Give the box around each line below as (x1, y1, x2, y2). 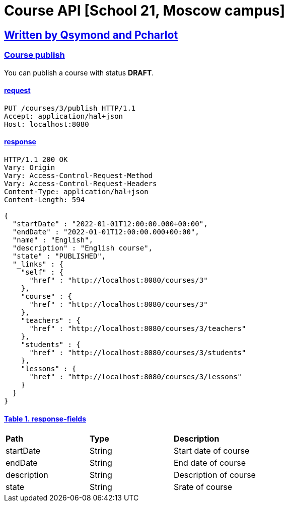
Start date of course (173, 446, 250, 456)
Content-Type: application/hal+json (4, 187, 149, 196)
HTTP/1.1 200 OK (4, 155, 68, 163)
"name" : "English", (12, 235, 94, 244)
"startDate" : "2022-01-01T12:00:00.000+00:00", (12, 219, 208, 228)
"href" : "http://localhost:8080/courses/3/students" (29, 348, 246, 357)
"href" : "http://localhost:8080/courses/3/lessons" (29, 372, 242, 381)
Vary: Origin (4, 163, 55, 172)
